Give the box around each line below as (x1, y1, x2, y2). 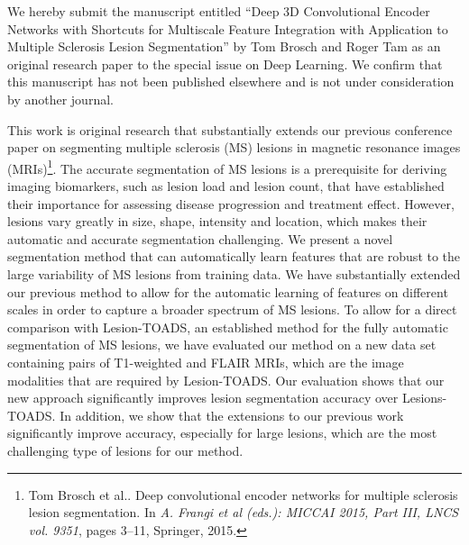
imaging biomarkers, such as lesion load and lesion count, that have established (7, 177, 445, 195)
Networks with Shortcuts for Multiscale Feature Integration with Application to (7, 19, 448, 38)
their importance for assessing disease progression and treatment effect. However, (7, 194, 455, 213)
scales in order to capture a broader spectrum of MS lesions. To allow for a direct (7, 300, 457, 319)
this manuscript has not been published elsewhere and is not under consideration (7, 72, 455, 91)
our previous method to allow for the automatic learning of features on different (7, 282, 448, 301)
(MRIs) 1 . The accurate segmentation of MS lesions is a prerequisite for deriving (7, 156, 447, 177)
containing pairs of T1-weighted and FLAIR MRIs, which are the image (7, 352, 404, 371)
